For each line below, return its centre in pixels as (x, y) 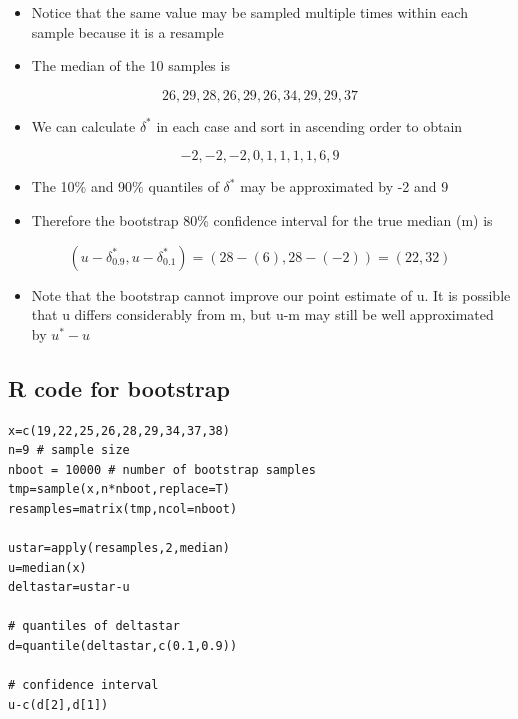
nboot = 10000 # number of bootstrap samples (162, 469)
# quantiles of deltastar (94, 626)
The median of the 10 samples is (130, 65)
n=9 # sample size (69, 450)
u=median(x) (47, 567)
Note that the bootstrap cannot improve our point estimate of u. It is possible (271, 294)
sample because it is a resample (127, 31)
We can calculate (83, 125)
